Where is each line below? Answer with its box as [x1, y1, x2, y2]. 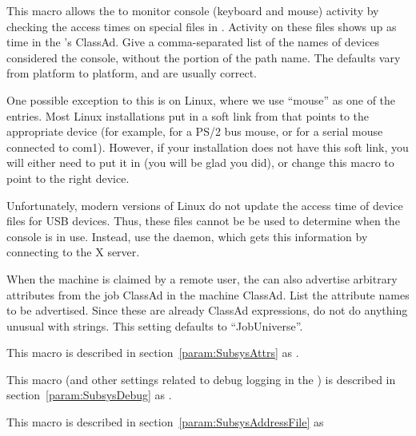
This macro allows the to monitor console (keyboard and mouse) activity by [6, 2, 379, 18]
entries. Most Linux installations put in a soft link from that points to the [6, 107, 370, 124]
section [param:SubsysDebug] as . [6, 386, 172, 403]
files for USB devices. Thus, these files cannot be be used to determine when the [6, 212, 400, 229]
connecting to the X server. [6, 244, 140, 260]
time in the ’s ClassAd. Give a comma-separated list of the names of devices [6, 34, 380, 50]
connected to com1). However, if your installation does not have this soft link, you [6, 138, 409, 155]
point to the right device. [6, 169, 130, 186]
